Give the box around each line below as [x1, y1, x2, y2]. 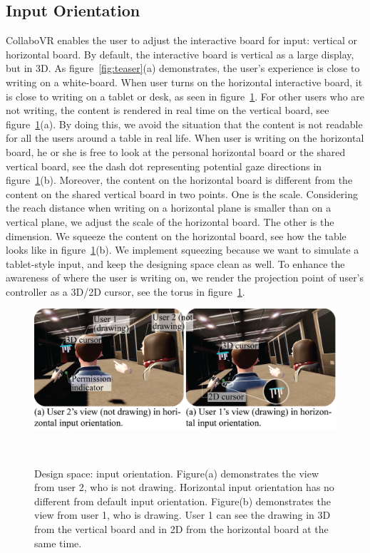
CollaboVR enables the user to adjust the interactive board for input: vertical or [6, 33, 358, 48]
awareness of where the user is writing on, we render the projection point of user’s [6, 270, 364, 285]
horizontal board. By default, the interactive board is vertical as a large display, [6, 46, 354, 61]
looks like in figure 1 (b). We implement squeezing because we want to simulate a [6, 242, 359, 257]
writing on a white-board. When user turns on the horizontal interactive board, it [6, 74, 363, 89]
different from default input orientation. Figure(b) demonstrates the [34, 493, 331, 508]
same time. [34, 535, 82, 550]
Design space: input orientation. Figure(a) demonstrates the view [34, 465, 319, 480]
